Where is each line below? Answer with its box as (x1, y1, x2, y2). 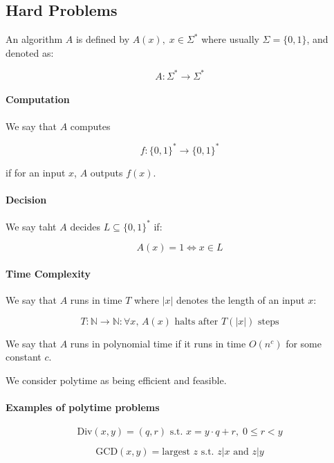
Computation (6, 92, 70, 107)
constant (6, 349, 41, 364)
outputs (90, 165, 123, 179)
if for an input (6, 165, 66, 179)
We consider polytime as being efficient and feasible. (6, 372, 227, 387)
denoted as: (6, 45, 54, 60)
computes (70, 118, 111, 133)
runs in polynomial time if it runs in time (70, 336, 246, 350)
